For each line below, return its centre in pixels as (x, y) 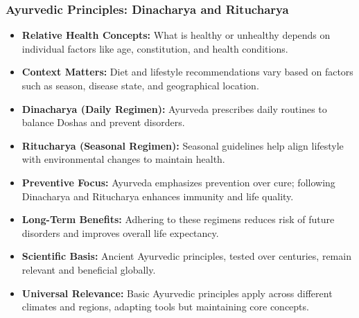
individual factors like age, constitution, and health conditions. (155, 48)
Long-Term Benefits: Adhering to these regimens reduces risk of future (178, 219)
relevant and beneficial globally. (89, 269)
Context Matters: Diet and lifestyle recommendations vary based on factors (187, 72)
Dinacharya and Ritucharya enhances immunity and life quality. (158, 196)
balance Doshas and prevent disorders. (103, 122)
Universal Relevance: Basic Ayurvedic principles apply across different (177, 293)
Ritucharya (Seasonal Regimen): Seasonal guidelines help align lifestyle (183, 145)
